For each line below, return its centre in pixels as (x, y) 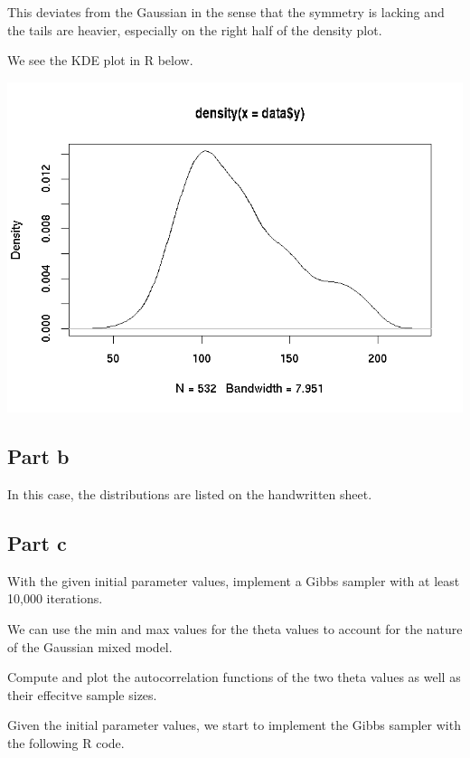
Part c (37, 542)
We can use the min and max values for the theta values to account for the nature (235, 628)
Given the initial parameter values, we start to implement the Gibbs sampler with (234, 725)
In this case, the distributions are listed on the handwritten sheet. (190, 493)
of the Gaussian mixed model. (90, 646)
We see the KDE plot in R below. (100, 60)
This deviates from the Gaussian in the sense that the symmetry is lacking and (226, 12)
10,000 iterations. (55, 598)
